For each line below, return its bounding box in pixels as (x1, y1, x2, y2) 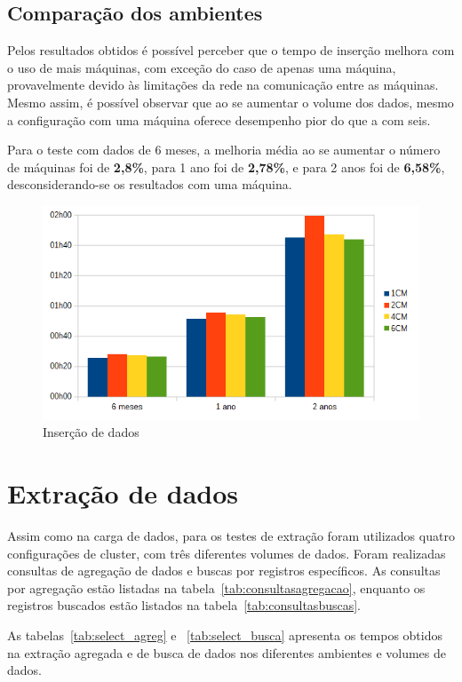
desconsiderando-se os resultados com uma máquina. (7, 175, 292, 194)
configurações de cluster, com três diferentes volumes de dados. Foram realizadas (7, 543, 446, 562)
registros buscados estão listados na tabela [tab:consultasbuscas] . (7, 596, 362, 615)
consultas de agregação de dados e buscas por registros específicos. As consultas (7, 561, 441, 580)
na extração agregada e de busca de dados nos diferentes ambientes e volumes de (7, 643, 447, 662)
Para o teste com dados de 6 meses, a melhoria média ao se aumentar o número (7, 140, 441, 159)
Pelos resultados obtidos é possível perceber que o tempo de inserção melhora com (7, 41, 455, 59)
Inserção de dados (43, 423, 139, 441)
